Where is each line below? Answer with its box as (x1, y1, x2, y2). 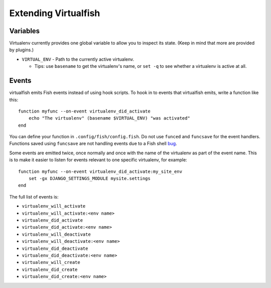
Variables (9, 27, 40, 35)
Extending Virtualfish (9, 8, 100, 19)
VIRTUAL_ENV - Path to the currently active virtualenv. (22, 56, 134, 62)
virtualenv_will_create (22, 259, 80, 265)
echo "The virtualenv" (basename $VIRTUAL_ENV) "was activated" (28, 116, 190, 121)
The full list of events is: (9, 194, 59, 200)
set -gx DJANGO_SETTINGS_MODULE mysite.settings (28, 176, 151, 181)
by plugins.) (9, 47, 34, 53)
